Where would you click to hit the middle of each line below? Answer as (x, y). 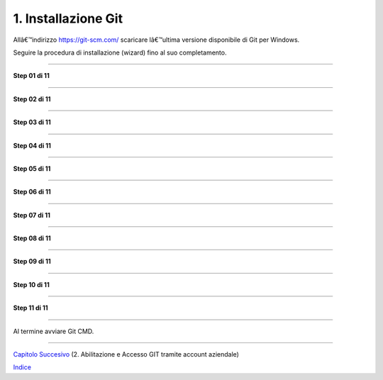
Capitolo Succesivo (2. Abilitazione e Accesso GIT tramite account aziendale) (126, 354)
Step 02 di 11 (32, 99)
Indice (22, 367)
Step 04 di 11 (32, 145)
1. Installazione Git (68, 18)
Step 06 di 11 (32, 192)
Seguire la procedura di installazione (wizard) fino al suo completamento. (120, 52)
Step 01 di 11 (31, 76)
